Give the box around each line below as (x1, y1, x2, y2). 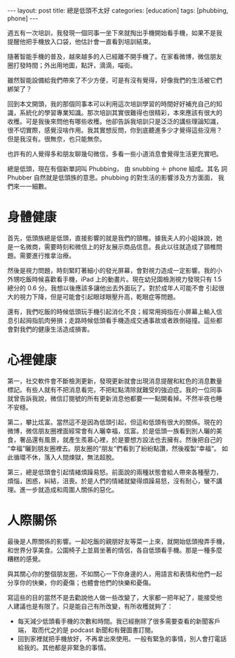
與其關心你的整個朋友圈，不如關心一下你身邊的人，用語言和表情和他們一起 (7, 570, 222, 578)
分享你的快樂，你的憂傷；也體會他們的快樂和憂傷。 (7, 578, 155, 586)
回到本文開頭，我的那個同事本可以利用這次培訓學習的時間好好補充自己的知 (7, 100, 222, 108)
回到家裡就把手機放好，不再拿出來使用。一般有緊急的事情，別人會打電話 (17, 634, 227, 643)
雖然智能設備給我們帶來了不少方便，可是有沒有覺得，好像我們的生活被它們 (7, 76, 222, 84)
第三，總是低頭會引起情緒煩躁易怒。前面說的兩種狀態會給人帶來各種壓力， (7, 468, 222, 476)
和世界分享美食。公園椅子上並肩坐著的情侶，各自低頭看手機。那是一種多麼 (7, 546, 222, 554)
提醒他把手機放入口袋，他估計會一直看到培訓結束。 (7, 37, 155, 46)
